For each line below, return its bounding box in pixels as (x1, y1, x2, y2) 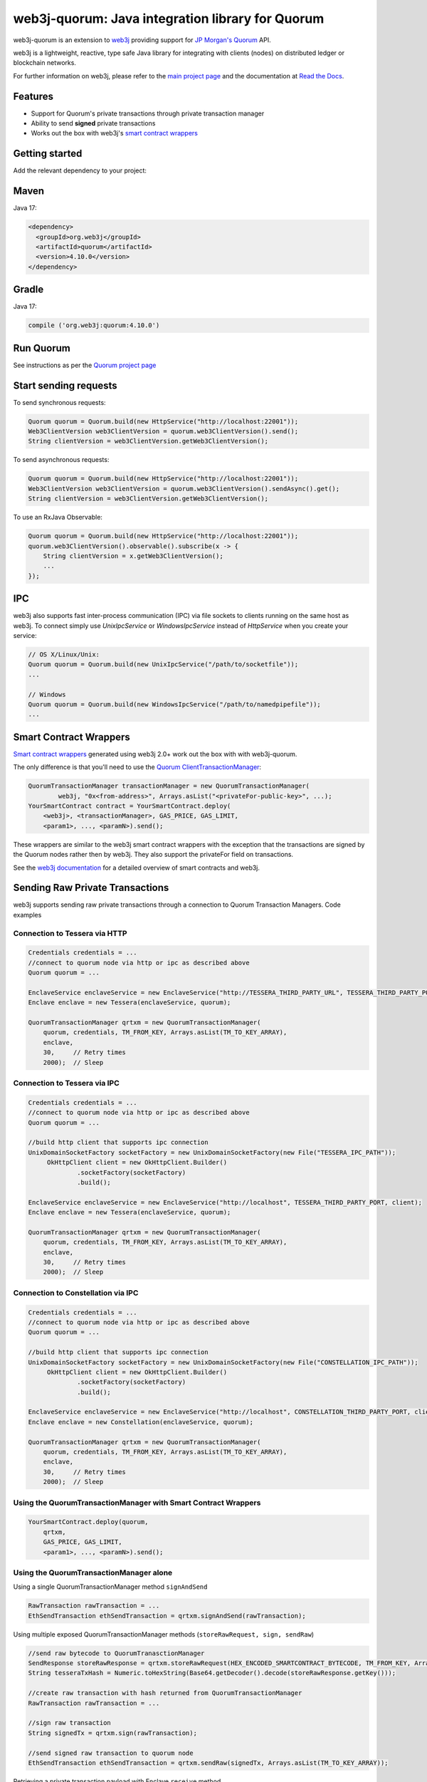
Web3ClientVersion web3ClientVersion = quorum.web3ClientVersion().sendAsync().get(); (28, 485, 340, 493)
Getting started (13, 148, 83, 160)
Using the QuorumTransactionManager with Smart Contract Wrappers (13, 1498, 261, 1508)
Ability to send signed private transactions (31, 119, 156, 128)
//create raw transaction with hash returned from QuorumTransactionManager (28, 1689, 302, 1697)
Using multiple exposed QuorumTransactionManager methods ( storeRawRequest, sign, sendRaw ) (13, 1629, 315, 1639)
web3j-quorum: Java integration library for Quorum (13, 11, 325, 26)
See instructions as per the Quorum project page (13, 361, 157, 369)
